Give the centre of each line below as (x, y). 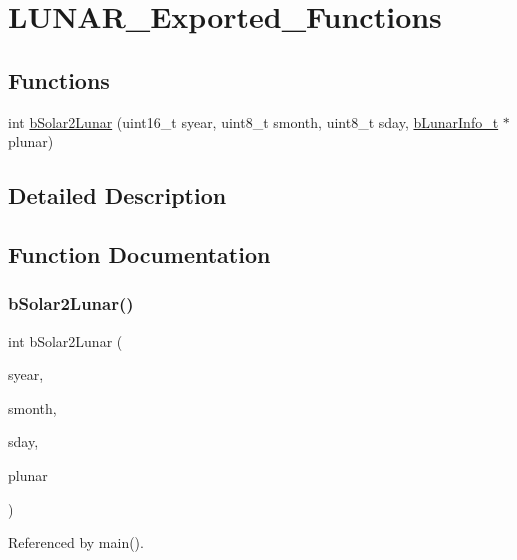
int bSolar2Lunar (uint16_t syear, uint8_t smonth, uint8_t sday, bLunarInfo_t (253, 121)
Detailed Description (117, 195)
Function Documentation (139, 253)
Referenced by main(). (76, 542)
